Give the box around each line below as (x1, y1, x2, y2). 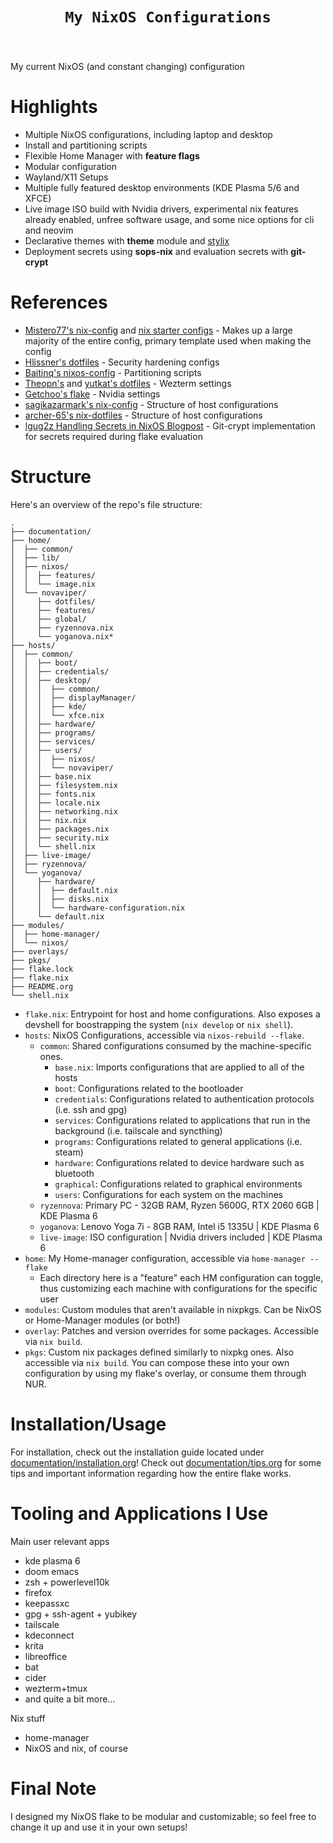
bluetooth (54, 1168, 95, 1179)
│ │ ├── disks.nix (10, 894, 110, 904)
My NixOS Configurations (64, 8, 272, 27)
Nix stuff (10, 1712, 46, 1724)
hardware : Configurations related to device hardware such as (54, 1157, 305, 1168)
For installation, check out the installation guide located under (10, 1446, 265, 1458)
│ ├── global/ (10, 614, 87, 624)
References (10, 291, 108, 314)
